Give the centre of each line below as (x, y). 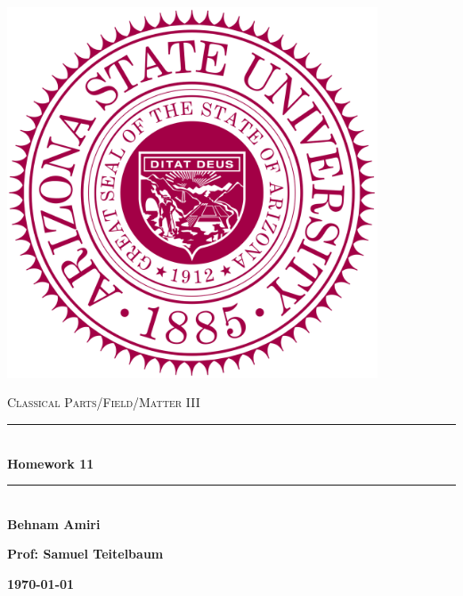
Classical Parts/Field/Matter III (104, 402)
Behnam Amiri (54, 523)
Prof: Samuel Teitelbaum (85, 554)
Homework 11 (51, 463)
